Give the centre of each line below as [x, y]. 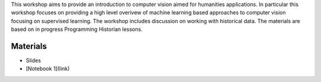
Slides [33, 61]
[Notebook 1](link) [48, 69]
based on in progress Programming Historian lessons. [77, 29]
